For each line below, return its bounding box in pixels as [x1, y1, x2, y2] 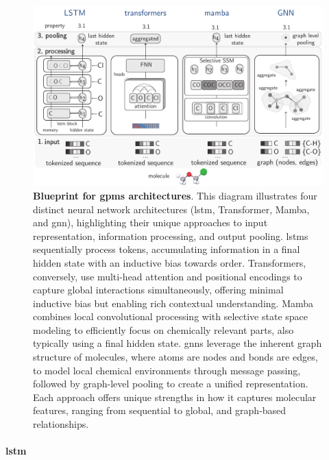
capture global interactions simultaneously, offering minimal [33, 282, 284, 297]
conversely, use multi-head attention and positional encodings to [33, 269, 302, 283]
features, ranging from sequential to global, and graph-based [33, 403, 287, 417]
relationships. [33, 417, 89, 431]
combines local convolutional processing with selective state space [33, 309, 308, 324]
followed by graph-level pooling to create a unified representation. [33, 376, 308, 391]
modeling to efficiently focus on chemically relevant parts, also [33, 322, 294, 337]
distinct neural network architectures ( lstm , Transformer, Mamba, [33, 202, 310, 216]
